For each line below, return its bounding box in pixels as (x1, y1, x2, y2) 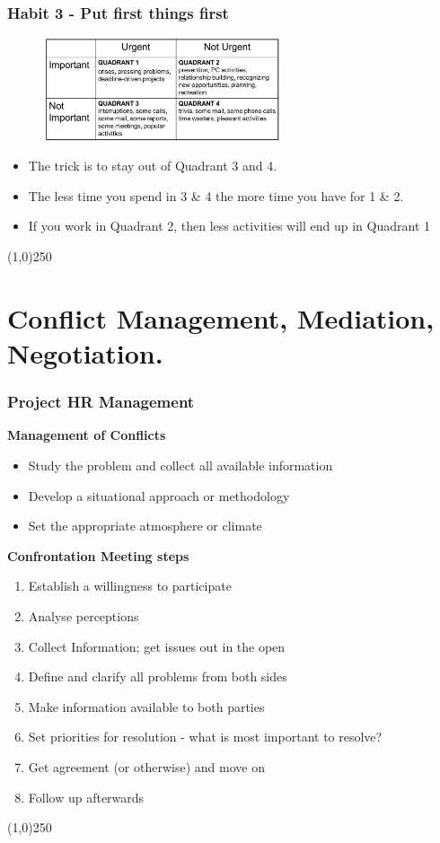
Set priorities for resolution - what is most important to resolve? (28, 727, 383, 746)
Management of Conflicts (7, 426, 166, 444)
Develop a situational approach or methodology (28, 486, 290, 505)
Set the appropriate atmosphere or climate (28, 516, 262, 535)
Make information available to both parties (28, 697, 265, 716)
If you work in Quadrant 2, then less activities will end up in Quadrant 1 (28, 216, 431, 235)
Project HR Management (7, 391, 195, 413)
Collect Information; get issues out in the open (28, 637, 286, 655)
